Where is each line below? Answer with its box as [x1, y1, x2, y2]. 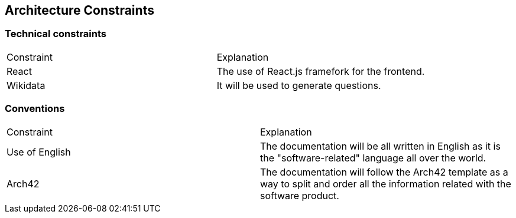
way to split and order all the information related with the [260, 177, 511, 190]
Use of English [7, 146, 71, 158]
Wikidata [7, 79, 46, 91]
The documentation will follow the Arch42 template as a [260, 166, 508, 178]
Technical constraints [5, 28, 106, 40]
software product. [260, 189, 339, 202]
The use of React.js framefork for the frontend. [216, 65, 425, 77]
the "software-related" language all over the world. [260, 151, 486, 164]
